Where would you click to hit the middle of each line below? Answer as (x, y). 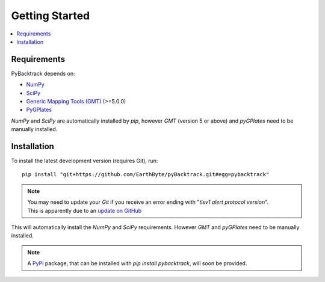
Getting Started (51, 16)
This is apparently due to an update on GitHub (84, 210)
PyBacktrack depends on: (43, 73)
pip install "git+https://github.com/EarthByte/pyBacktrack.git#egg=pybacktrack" (146, 175)
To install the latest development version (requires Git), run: (85, 161)
